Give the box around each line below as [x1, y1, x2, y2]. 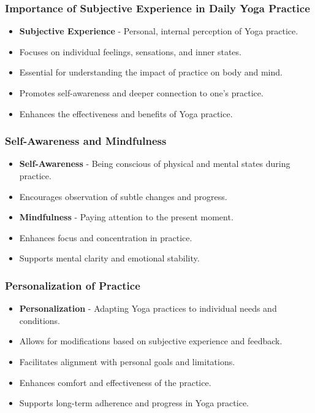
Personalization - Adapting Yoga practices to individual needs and [19, 302, 277, 315]
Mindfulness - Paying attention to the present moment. [19, 210, 233, 223]
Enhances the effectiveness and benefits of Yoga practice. [19, 107, 233, 120]
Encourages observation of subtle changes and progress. [19, 190, 227, 203]
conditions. [19, 314, 61, 326]
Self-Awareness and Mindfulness [5, 133, 167, 149]
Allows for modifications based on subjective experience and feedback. [19, 334, 283, 347]
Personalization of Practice [5, 277, 140, 293]
